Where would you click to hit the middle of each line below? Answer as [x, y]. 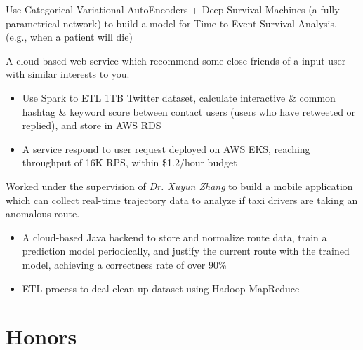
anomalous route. [43, 214]
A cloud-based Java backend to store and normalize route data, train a [174, 237]
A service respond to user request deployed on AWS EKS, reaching [166, 148]
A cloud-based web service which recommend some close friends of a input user [176, 60]
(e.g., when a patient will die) [69, 37]
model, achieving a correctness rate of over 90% [124, 264]
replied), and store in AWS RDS [92, 125]
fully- [332, 9]
